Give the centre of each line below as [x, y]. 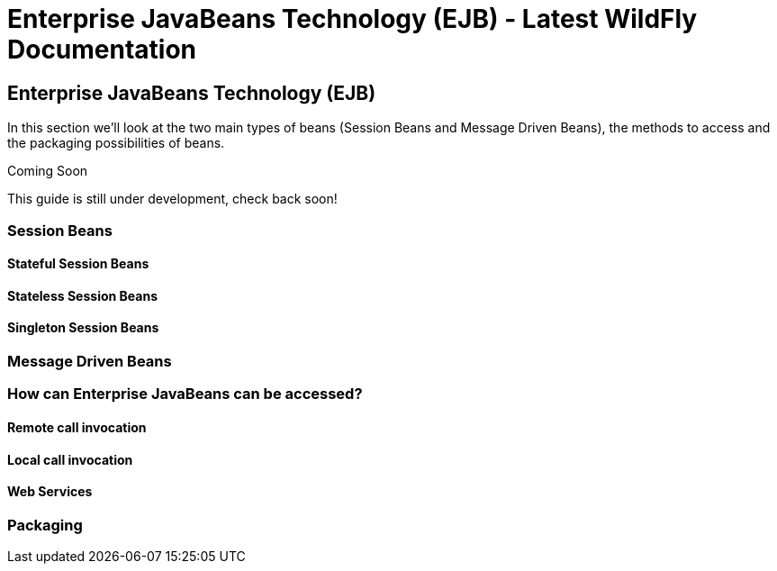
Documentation [102, 50]
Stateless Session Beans [82, 295]
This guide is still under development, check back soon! [172, 199]
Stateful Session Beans [78, 264]
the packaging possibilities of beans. [116, 143]
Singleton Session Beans [83, 328]
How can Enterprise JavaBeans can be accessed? [185, 394]
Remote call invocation [77, 427]
